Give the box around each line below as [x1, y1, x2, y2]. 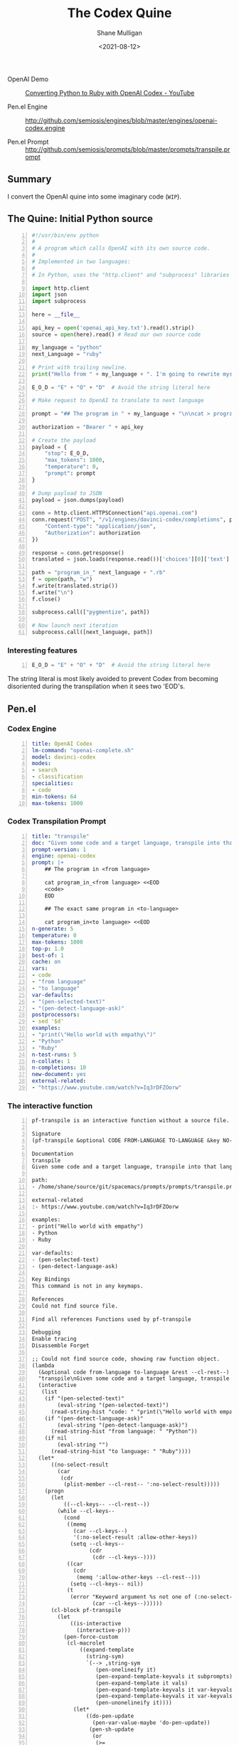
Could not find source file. [31, 1302, 119, 1309]
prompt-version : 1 [31, 845, 87, 853]
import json [31, 291, 68, 298]
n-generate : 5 [31, 925, 74, 933]
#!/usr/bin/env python [31, 231, 100, 239]
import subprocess [31, 297, 87, 305]
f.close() [31, 596, 61, 603]
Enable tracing [31, 1336, 77, 1343]
